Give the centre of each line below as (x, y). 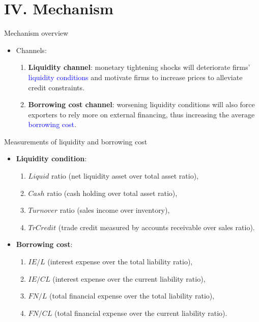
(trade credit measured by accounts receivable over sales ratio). (156, 227)
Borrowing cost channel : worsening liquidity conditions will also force (141, 104)
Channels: (31, 50)
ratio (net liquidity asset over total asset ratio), (125, 176)
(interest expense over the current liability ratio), (129, 278)
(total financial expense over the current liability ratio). (141, 313)
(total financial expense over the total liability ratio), (132, 296)
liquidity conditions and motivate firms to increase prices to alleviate (135, 77)
